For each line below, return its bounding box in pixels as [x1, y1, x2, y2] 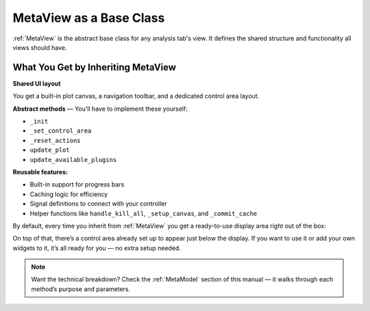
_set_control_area [29, 127, 92, 135]
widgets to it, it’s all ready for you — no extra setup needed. [12, 243, 182, 252]
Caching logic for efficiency [29, 190, 108, 198]
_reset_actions [29, 137, 82, 144]
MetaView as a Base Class [12, 10, 165, 25]
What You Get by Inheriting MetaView [12, 62, 177, 73]
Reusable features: [12, 167, 69, 176]
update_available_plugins [29, 156, 117, 163]
